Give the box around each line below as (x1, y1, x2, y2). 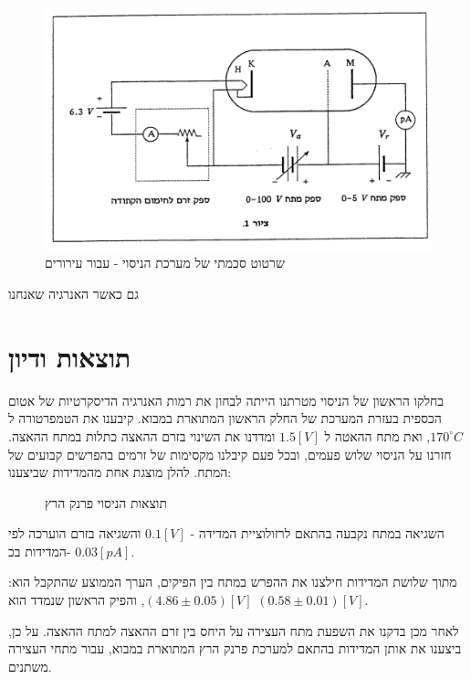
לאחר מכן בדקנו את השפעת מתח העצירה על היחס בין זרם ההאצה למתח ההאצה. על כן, (8, 621, 459, 640)
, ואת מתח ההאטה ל (324, 426, 431, 445)
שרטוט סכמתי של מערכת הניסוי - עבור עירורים (45, 253, 285, 272)
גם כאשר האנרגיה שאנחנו (8, 284, 139, 303)
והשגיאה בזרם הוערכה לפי (8, 524, 141, 543)
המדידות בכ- (8, 541, 71, 560)
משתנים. (8, 656, 52, 675)
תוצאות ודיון (8, 337, 131, 375)
